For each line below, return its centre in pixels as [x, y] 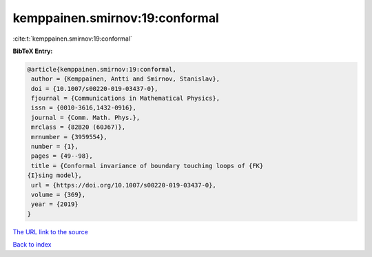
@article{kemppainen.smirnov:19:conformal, [102, 69]
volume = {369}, [59, 195]
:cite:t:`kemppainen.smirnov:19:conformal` [72, 39]
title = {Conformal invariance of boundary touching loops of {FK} [147, 166]
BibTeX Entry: [33, 51]
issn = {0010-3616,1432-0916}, [84, 108]
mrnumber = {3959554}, [70, 137]
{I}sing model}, [55, 175]
